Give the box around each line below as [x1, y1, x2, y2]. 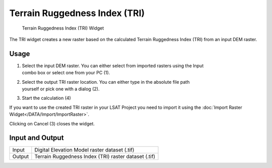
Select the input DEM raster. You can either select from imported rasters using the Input [22, 63, 204, 69]
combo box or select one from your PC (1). [22, 70, 110, 76]
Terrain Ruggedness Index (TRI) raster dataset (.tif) [34, 153, 156, 160]
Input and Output [9, 133, 64, 142]
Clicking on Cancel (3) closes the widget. [9, 120, 95, 126]
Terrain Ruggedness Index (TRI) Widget [22, 25, 104, 31]
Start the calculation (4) [22, 95, 72, 101]
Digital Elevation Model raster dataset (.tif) [34, 146, 134, 153]
